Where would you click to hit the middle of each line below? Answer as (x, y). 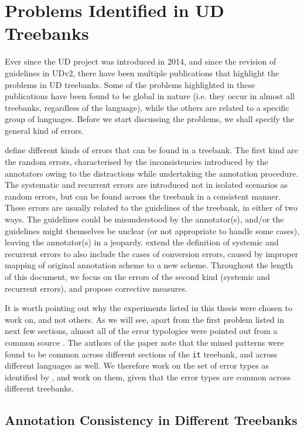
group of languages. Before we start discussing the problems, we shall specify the (150, 119)
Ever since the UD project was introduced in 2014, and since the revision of (141, 61)
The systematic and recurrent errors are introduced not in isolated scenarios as (146, 185)
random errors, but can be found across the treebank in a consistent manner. (143, 196)
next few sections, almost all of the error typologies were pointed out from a (141, 331)
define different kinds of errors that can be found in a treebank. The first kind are (151, 150)
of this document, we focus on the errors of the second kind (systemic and (137, 276)
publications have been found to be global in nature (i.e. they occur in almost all (150, 96)
